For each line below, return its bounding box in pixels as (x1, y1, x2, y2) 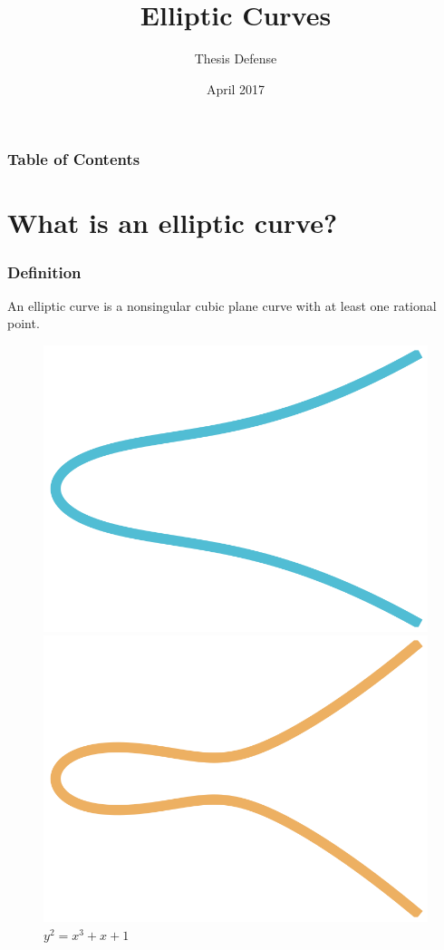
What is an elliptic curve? (7, 204, 338, 241)
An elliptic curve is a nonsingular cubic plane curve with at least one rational (7, 296, 437, 315)
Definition (7, 260, 82, 283)
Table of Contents (7, 148, 140, 170)
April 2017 (206, 79, 265, 98)
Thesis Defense (194, 49, 277, 68)
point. (7, 314, 40, 333)
